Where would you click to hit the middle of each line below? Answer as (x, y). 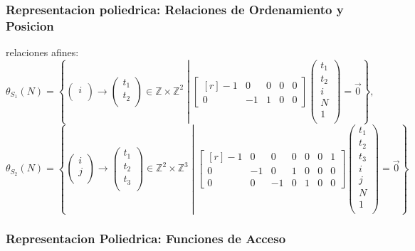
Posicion (30, 25)
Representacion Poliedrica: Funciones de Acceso (146, 239)
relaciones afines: (42, 52)
